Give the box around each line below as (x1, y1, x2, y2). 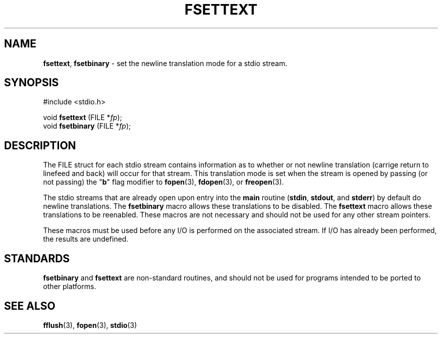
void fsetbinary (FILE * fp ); (43, 122, 131, 131)
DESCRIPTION (4, 139, 76, 152)
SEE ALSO (4, 299, 56, 312)
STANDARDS (4, 252, 70, 265)
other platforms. (43, 282, 96, 291)
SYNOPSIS (4, 76, 59, 89)
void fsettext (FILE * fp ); (43, 113, 122, 122)
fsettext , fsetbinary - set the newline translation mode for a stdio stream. (43, 59, 288, 68)
